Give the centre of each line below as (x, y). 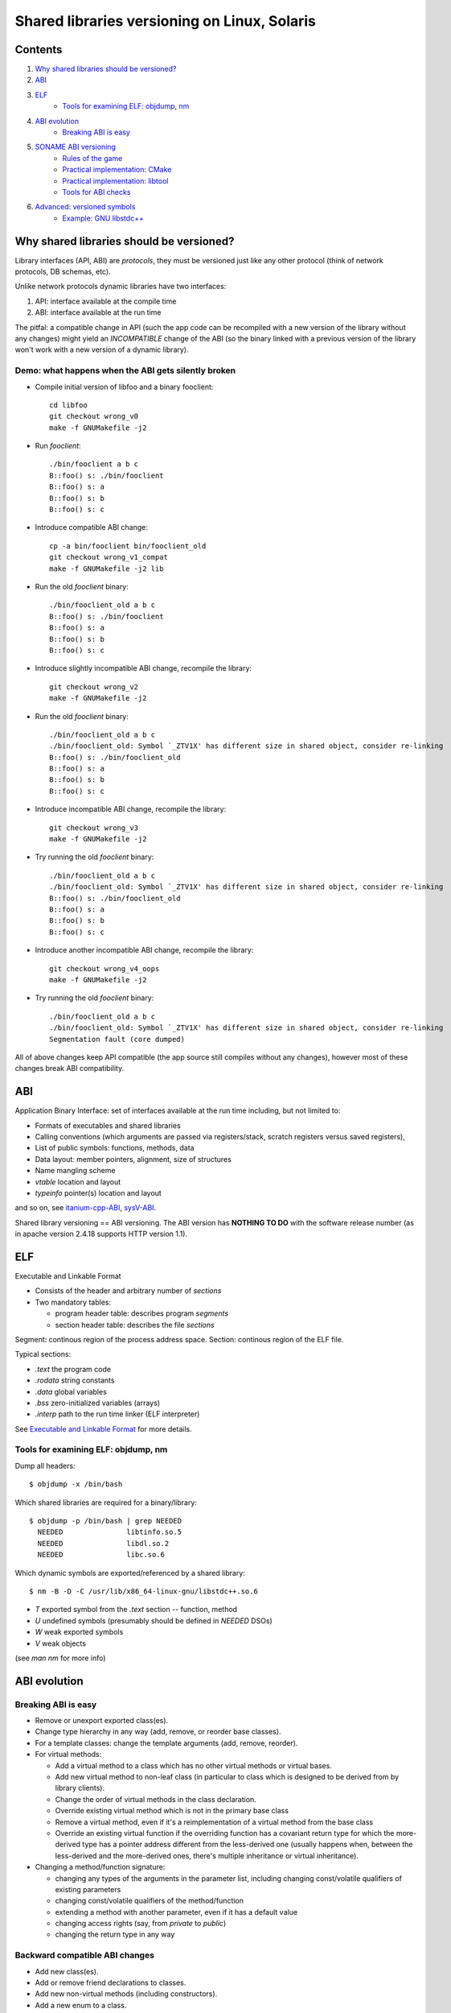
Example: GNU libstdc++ (103, 218)
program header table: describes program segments (142, 1313)
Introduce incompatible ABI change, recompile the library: (131, 809)
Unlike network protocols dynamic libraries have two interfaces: (121, 287)
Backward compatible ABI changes (84, 1955)
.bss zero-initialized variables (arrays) (98, 1403)
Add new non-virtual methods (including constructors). (126, 1994)
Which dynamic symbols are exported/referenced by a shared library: (130, 1573)
